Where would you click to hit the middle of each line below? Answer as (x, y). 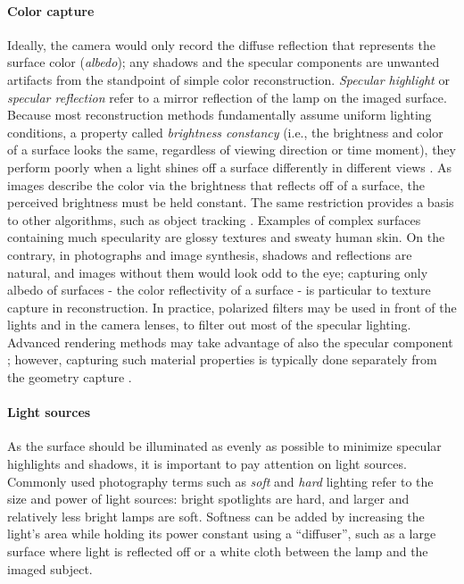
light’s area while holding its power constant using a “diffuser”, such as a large (222, 534)
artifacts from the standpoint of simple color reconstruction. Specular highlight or (228, 79)
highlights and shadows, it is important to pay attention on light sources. (207, 464)
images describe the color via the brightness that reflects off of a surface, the (216, 184)
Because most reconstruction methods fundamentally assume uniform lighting (220, 115)
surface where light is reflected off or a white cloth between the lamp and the (218, 551)
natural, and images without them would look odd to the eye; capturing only (218, 272)
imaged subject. (50, 568)
